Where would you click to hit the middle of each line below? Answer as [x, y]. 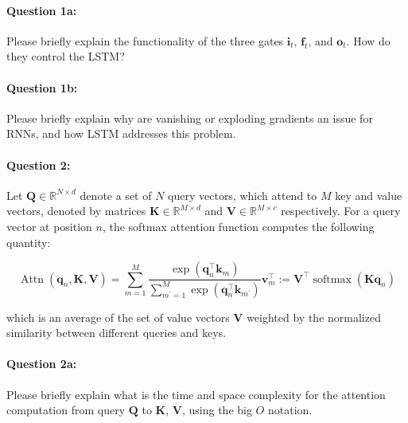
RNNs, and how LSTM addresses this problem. [121, 133]
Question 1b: [42, 87]
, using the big [217, 410]
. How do [368, 40]
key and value [369, 195]
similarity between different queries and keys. [117, 333]
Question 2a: [42, 364]
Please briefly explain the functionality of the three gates [145, 40]
